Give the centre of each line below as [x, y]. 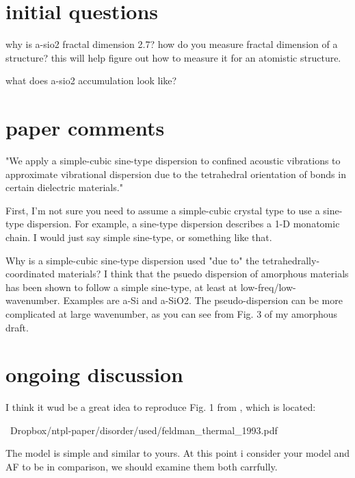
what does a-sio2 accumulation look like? [91, 80]
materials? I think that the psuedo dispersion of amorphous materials [203, 274]
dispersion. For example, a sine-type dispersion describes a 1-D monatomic [183, 224]
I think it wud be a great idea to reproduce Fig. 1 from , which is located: [161, 407]
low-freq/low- [268, 287]
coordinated [30, 274]
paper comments [85, 128]
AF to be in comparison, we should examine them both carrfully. [142, 467]
